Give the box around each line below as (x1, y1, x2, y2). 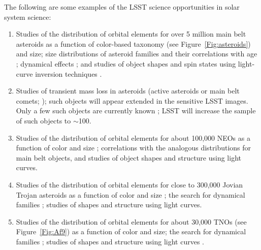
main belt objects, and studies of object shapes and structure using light (16, 152, 241, 163)
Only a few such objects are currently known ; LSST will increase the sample (16, 105, 256, 116)
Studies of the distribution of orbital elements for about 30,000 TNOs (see (16, 216, 247, 227)
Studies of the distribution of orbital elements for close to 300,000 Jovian (16, 179, 243, 190)
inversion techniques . (35, 68, 102, 79)
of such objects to (16, 115, 71, 126)
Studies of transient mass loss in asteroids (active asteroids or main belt (16, 85, 240, 96)
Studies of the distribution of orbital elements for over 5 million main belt (16, 28, 246, 39)
